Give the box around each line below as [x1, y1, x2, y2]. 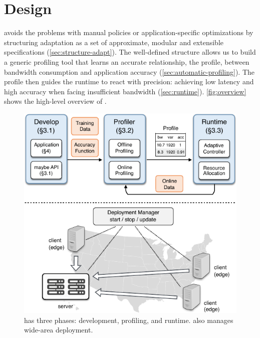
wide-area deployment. [24, 324, 93, 335]
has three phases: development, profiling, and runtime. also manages [24, 314, 233, 325]
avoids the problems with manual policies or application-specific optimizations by [4, 27, 253, 38]
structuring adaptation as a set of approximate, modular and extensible [4, 37, 224, 47]
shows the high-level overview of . [4, 96, 107, 106]
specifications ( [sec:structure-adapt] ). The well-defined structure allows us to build [4, 47, 256, 57]
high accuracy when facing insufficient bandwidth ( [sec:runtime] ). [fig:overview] [4, 86, 246, 96]
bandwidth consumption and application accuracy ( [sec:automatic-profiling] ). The [4, 66, 255, 77]
